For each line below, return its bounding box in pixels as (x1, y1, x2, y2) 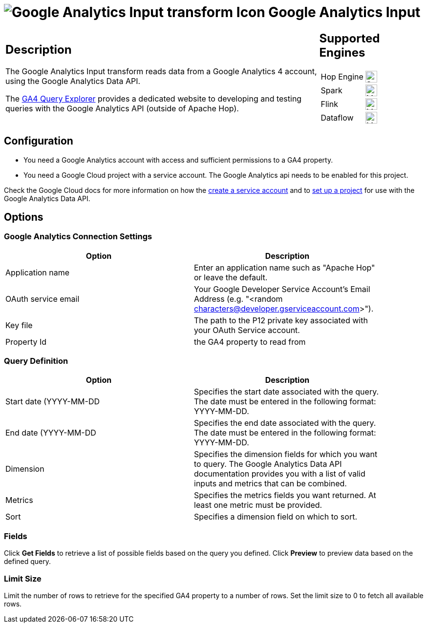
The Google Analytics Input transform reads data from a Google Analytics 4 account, (5, 66, 317, 77)
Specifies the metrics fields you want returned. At (194, 490, 376, 501)
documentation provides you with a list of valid (194, 469, 365, 479)
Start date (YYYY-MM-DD (5, 397, 100, 407)
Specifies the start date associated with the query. (194, 387, 379, 397)
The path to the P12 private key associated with (194, 315, 368, 325)
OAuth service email (5, 293, 80, 304)
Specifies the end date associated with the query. (194, 418, 376, 428)
